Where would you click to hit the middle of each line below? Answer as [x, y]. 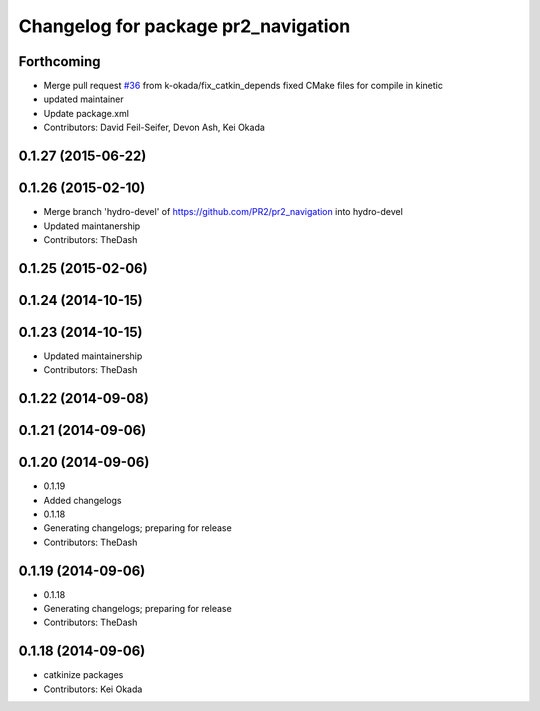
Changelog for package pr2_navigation [184, 26]
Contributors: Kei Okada [93, 689]
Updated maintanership [92, 226]
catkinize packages [83, 675]
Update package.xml [86, 113]
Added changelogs [82, 500]
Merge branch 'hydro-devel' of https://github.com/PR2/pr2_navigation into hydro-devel [223, 212]
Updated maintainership [93, 356]
